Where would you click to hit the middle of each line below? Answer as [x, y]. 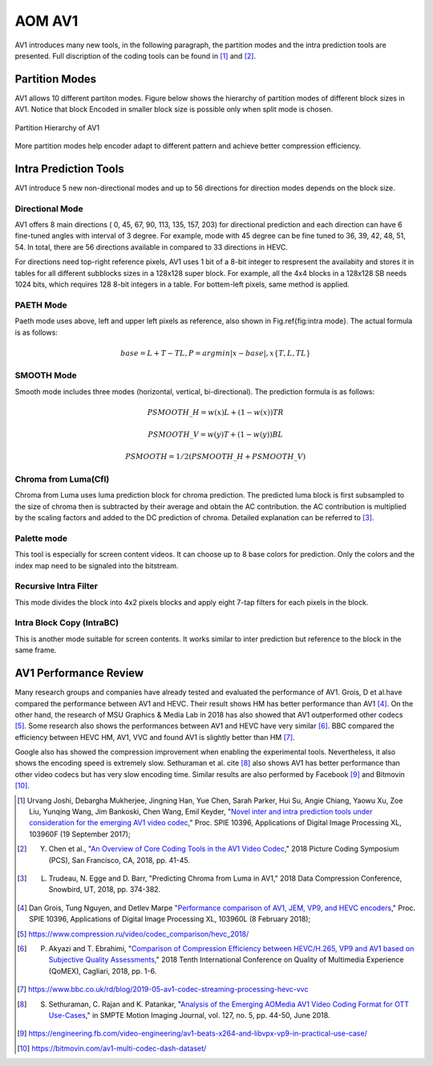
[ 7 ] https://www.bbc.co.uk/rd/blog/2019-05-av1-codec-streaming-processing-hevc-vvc [163, 989]
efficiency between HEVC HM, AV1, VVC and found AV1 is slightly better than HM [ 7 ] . [155, 737]
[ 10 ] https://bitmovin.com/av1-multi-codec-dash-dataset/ [112, 1048]
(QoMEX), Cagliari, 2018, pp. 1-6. [103, 970]
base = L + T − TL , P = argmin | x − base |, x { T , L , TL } [216, 353]
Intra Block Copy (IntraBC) [67, 623]
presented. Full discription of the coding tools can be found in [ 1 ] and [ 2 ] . [136, 55]
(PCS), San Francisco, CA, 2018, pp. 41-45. [119, 860]
